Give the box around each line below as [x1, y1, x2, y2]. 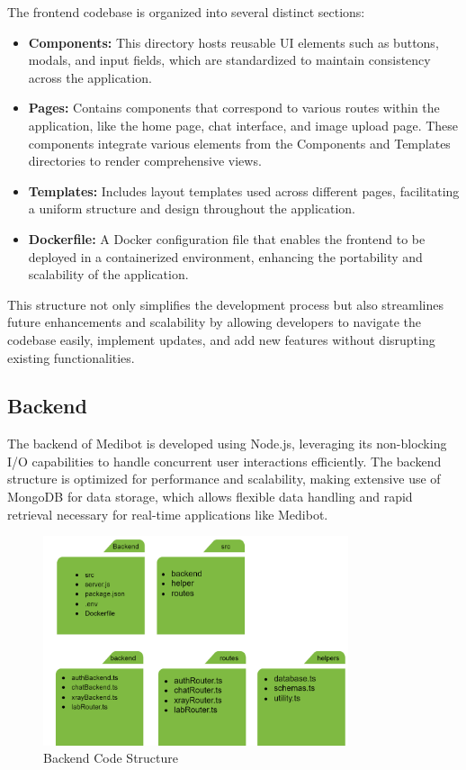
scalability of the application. [28, 265, 189, 284]
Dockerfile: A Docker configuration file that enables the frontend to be [28, 229, 426, 248]
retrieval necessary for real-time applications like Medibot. [7, 504, 328, 523]
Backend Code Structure [43, 748, 178, 767]
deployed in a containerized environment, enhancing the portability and [28, 247, 423, 266]
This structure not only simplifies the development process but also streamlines [7, 294, 444, 313]
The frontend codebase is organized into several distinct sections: [7, 3, 365, 21]
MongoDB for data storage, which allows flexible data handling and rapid [7, 487, 413, 506]
